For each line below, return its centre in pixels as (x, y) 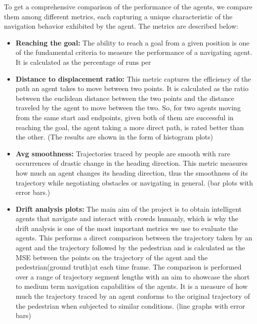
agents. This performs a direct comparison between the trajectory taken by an (134, 238)
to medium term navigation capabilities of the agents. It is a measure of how (131, 286)
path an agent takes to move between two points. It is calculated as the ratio (132, 88)
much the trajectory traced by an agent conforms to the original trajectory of (133, 296)
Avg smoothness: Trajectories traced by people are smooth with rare (123, 153)
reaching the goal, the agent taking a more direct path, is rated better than (130, 127)
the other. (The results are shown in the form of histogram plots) (114, 137)
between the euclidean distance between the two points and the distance (125, 98)
